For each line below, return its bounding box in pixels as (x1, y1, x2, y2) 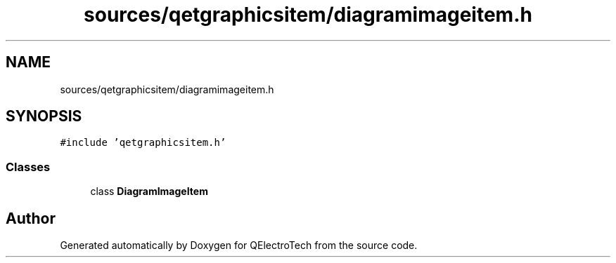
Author (6, 209, 56, 227)
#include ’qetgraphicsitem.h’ (60, 137, 226, 149)
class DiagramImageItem (90, 185, 208, 198)
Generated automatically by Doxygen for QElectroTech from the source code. (60, 239, 418, 252)
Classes (6, 159, 51, 174)
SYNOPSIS (6, 107, 82, 126)
